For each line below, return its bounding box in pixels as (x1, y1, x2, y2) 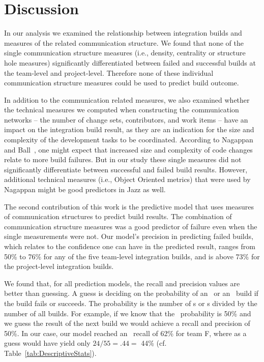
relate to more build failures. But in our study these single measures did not (4, 154, 242, 165)
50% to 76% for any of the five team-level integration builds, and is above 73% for (4, 251, 260, 261)
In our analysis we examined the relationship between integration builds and (4, 27, 242, 38)
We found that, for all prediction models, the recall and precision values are (4, 278, 240, 288)
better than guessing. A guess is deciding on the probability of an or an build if (4, 288, 258, 298)
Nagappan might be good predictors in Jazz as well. (4, 184, 166, 195)
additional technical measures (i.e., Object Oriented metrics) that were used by (4, 174, 251, 185)
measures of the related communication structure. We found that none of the (4, 37, 244, 48)
